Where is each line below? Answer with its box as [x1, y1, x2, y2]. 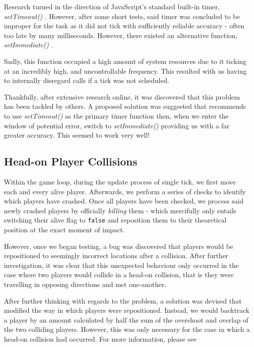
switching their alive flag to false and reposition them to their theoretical [4, 215, 227, 225]
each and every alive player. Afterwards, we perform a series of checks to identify [4, 186, 246, 196]
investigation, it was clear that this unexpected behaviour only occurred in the [4, 260, 239, 270]
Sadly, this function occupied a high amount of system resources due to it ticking [4, 56, 247, 66]
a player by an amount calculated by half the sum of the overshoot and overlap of [4, 314, 249, 325]
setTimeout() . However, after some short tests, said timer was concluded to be [4, 11, 240, 21]
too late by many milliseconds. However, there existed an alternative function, [4, 30, 237, 40]
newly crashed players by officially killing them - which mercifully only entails [4, 205, 236, 215]
